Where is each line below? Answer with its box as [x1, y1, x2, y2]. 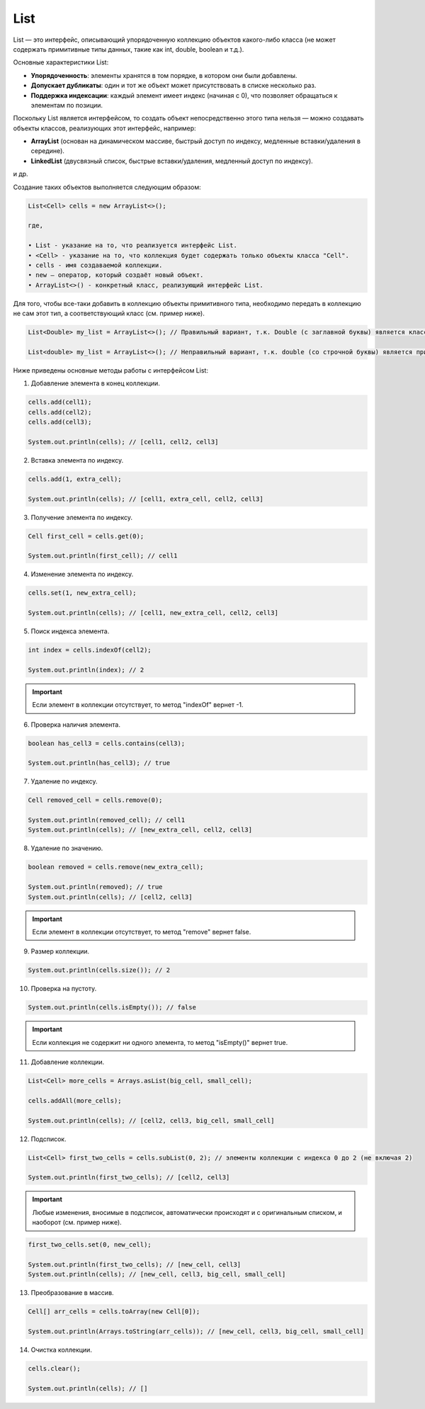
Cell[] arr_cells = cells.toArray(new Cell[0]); [28, 1308, 200, 1315]
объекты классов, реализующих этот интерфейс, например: [13, 124, 196, 132]
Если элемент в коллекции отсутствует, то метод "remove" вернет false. [32, 927, 251, 936]
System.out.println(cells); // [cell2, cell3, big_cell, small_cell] [28, 1116, 275, 1124]
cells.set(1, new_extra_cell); [28, 589, 137, 597]
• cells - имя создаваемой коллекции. [28, 261, 163, 269]
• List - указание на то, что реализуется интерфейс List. [28, 242, 237, 249]
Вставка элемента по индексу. [30, 455, 124, 464]
